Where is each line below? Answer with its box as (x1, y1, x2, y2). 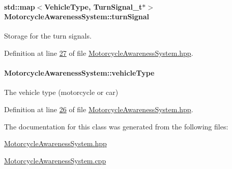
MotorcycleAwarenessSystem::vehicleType (4, 67, 155, 78)
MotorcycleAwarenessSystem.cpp (4, 155, 106, 165)
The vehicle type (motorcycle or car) (4, 87, 119, 97)
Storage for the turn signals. (4, 30, 92, 41)
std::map (4, 1, 35, 12)
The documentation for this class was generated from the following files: (4, 121, 228, 131)
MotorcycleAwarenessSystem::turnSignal (4, 11, 150, 22)
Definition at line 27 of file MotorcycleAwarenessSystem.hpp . (4, 47, 193, 58)
